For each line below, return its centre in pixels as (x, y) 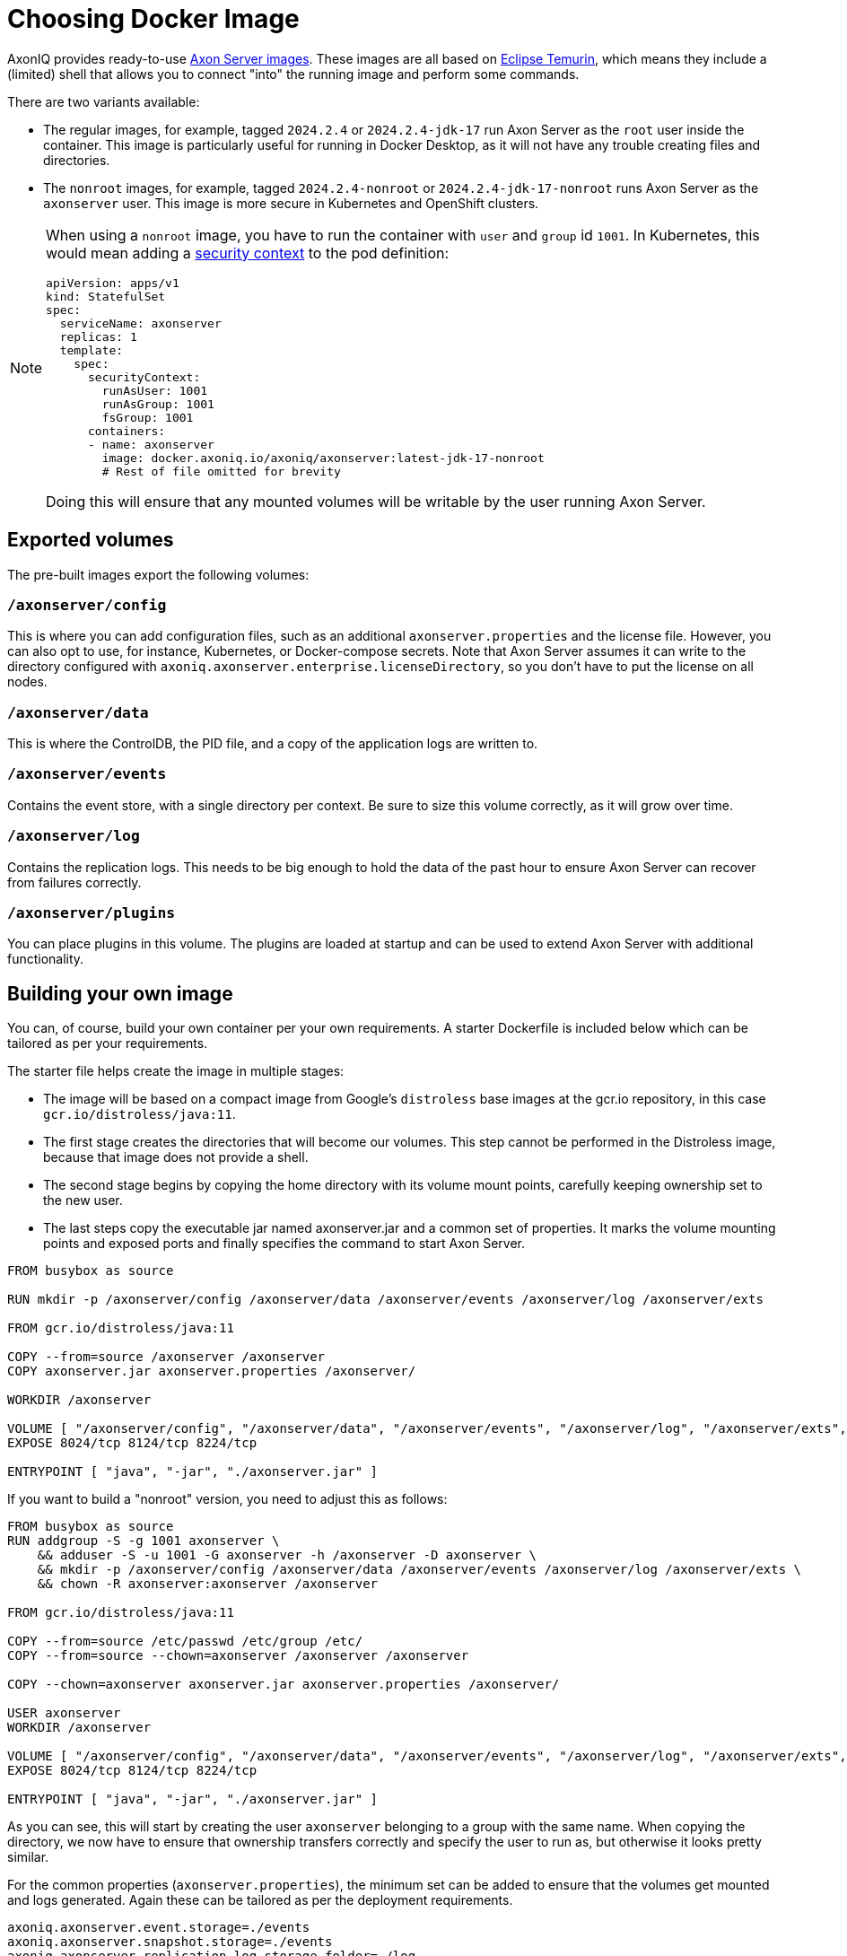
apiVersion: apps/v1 (113, 283)
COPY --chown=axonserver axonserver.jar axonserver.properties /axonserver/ (284, 1685)
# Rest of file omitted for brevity (221, 471)
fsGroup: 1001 (148, 417)
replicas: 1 (98, 336)
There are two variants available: (104, 101)
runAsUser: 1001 (155, 390)
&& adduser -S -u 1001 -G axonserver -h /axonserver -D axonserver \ (287, 1555)
